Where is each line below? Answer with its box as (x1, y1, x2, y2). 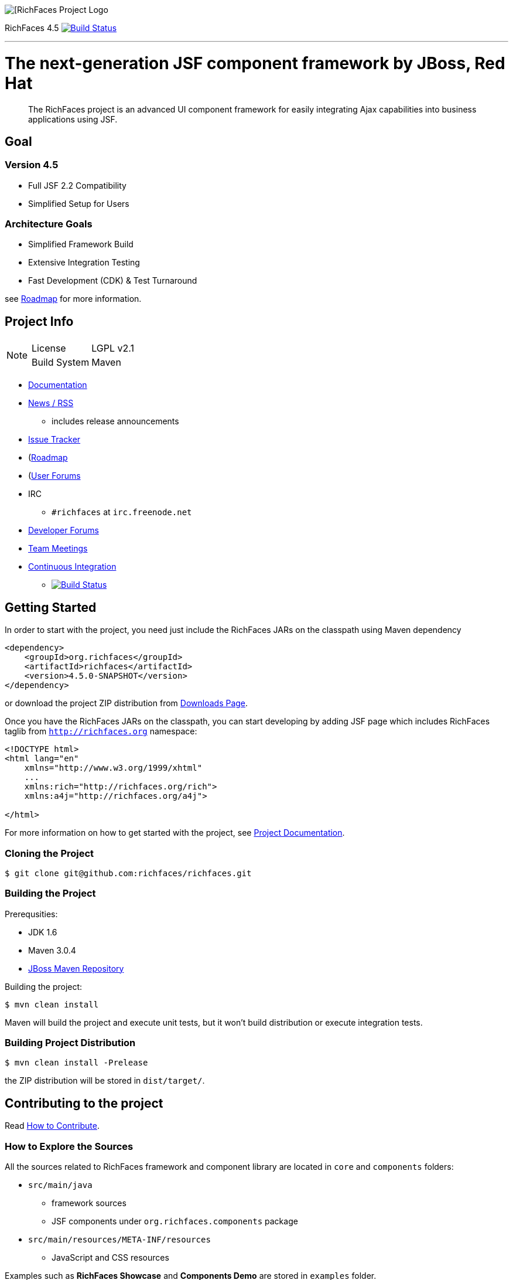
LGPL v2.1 (91, 342, 134, 355)
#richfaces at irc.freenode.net (52, 507, 192, 518)
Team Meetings (28, 543, 88, 554)
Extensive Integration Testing (28, 257, 140, 268)
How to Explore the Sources (5, 1140, 134, 1152)
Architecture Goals (5, 218, 93, 230)
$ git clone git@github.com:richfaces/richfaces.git (5, 868, 252, 878)
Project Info (5, 314, 74, 329)
